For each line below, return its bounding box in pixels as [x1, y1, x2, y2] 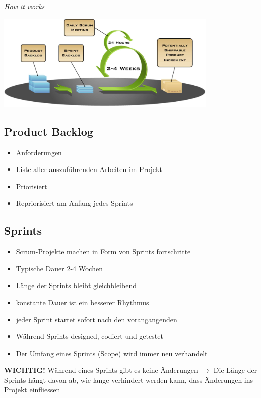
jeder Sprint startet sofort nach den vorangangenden [16, 314, 177, 324]
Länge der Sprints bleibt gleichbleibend [16, 280, 137, 291]
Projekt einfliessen [4, 384, 60, 395]
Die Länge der [213, 365, 257, 375]
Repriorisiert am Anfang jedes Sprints [16, 198, 133, 208]
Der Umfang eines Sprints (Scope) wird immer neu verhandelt [16, 348, 208, 358]
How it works [4, 1, 45, 11]
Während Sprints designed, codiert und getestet [16, 331, 163, 342]
